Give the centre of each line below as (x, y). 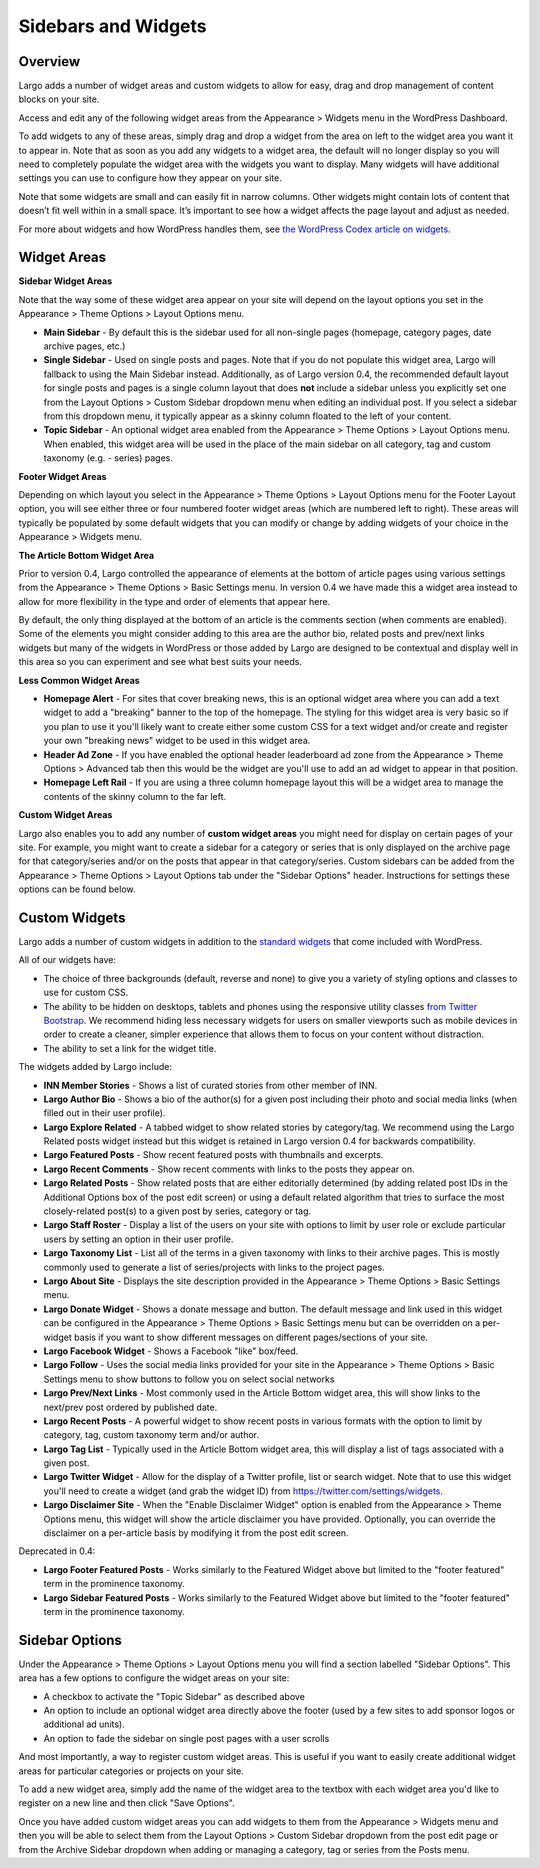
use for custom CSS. (86, 992)
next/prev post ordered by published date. (130, 1407)
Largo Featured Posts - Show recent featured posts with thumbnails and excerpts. (213, 1155)
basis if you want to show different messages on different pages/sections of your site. (251, 1337)
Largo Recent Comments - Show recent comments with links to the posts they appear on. (229, 1169)
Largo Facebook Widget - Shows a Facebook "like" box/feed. (171, 1351)
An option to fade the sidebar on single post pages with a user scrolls (186, 1738)
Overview (49, 61)
